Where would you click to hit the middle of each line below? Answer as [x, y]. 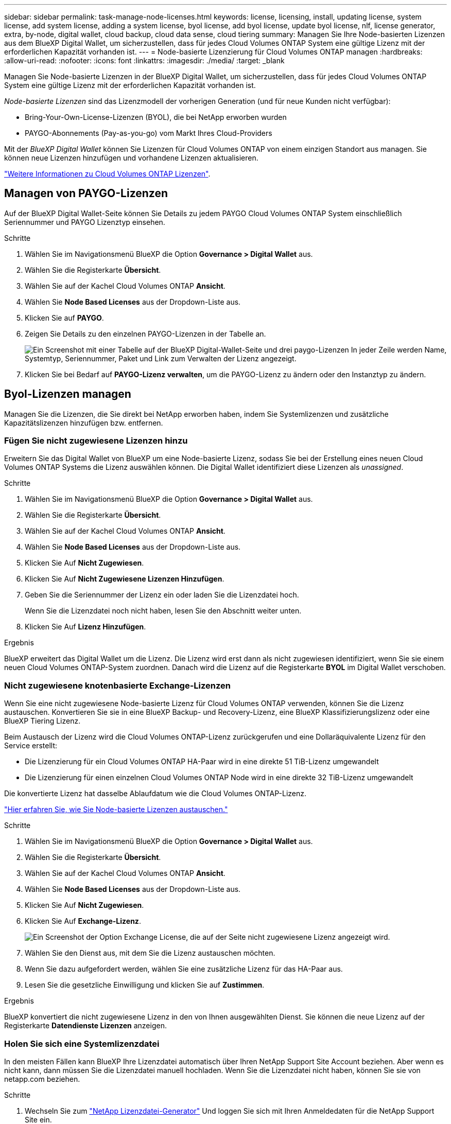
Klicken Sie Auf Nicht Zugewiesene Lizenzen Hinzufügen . [125, 579]
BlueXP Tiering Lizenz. [42, 721]
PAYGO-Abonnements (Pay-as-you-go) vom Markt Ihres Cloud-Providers [149, 133]
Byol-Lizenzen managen [68, 394]
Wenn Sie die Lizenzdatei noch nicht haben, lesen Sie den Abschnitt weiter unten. [163, 611]
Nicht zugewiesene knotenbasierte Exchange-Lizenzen [117, 685]
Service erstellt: [31, 746]
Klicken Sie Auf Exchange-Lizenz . [83, 921]
